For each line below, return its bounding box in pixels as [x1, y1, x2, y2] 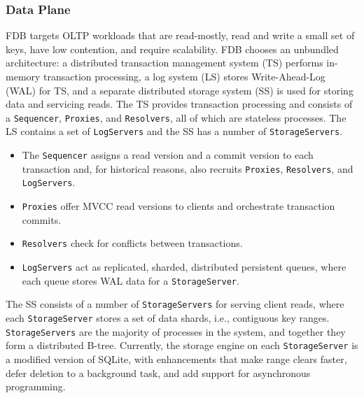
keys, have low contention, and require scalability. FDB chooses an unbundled [6, 41, 339, 56]
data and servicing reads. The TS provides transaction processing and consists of [6, 97, 353, 111]
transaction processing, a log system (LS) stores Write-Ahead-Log [43, 69, 325, 83]
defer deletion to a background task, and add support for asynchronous [6, 365, 311, 380]
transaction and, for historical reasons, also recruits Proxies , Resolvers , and [22, 161, 353, 176]
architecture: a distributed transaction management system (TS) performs [6, 55, 323, 70]
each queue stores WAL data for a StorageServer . [22, 273, 239, 287]
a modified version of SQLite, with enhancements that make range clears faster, [6, 351, 347, 366]
